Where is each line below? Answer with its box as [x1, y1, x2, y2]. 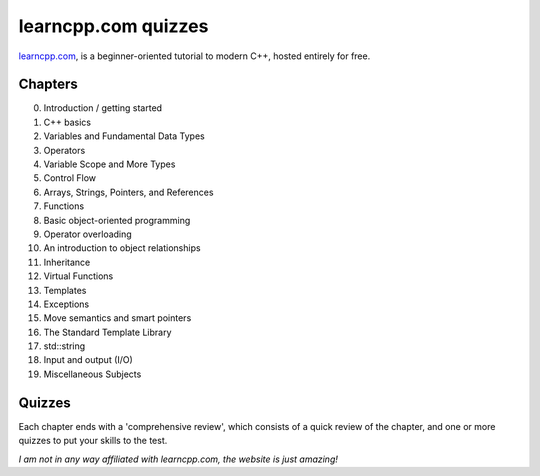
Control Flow [43, 172, 97, 184]
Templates [43, 284, 87, 296]
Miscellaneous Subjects [43, 368, 142, 380]
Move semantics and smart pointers [43, 312, 192, 324]
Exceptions [43, 298, 90, 310]
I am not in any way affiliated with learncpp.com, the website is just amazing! [18, 453, 339, 465]
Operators [43, 144, 86, 156]
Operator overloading [43, 228, 132, 240]
